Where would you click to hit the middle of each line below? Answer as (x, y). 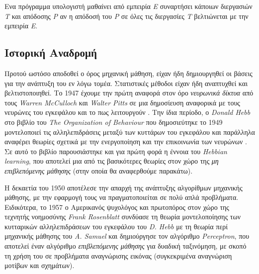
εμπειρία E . (21, 26)
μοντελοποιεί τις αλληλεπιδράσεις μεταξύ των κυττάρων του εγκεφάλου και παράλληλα (130, 132)
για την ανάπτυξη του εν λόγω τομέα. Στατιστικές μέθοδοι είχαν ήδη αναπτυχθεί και (126, 83)
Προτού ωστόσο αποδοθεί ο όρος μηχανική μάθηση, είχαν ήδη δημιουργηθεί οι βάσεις (129, 73)
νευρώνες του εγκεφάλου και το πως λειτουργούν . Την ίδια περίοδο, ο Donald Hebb (128, 112)
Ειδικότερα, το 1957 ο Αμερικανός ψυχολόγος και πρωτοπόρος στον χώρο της (117, 207)
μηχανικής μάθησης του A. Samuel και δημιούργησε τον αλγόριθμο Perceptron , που (127, 236)
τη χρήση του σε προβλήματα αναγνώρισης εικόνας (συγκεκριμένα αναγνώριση (118, 255)
